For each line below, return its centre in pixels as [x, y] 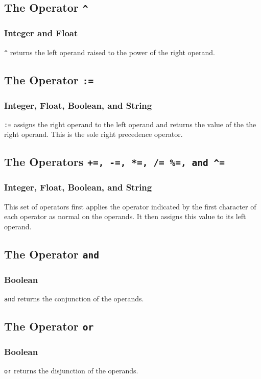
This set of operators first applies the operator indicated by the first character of [130, 206]
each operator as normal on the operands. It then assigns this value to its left [125, 216]
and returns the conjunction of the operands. [74, 298]
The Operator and [52, 254]
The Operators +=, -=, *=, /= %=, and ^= [114, 162]
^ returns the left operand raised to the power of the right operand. [110, 52]
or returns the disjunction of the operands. [71, 371]
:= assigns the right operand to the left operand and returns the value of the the [130, 124]
